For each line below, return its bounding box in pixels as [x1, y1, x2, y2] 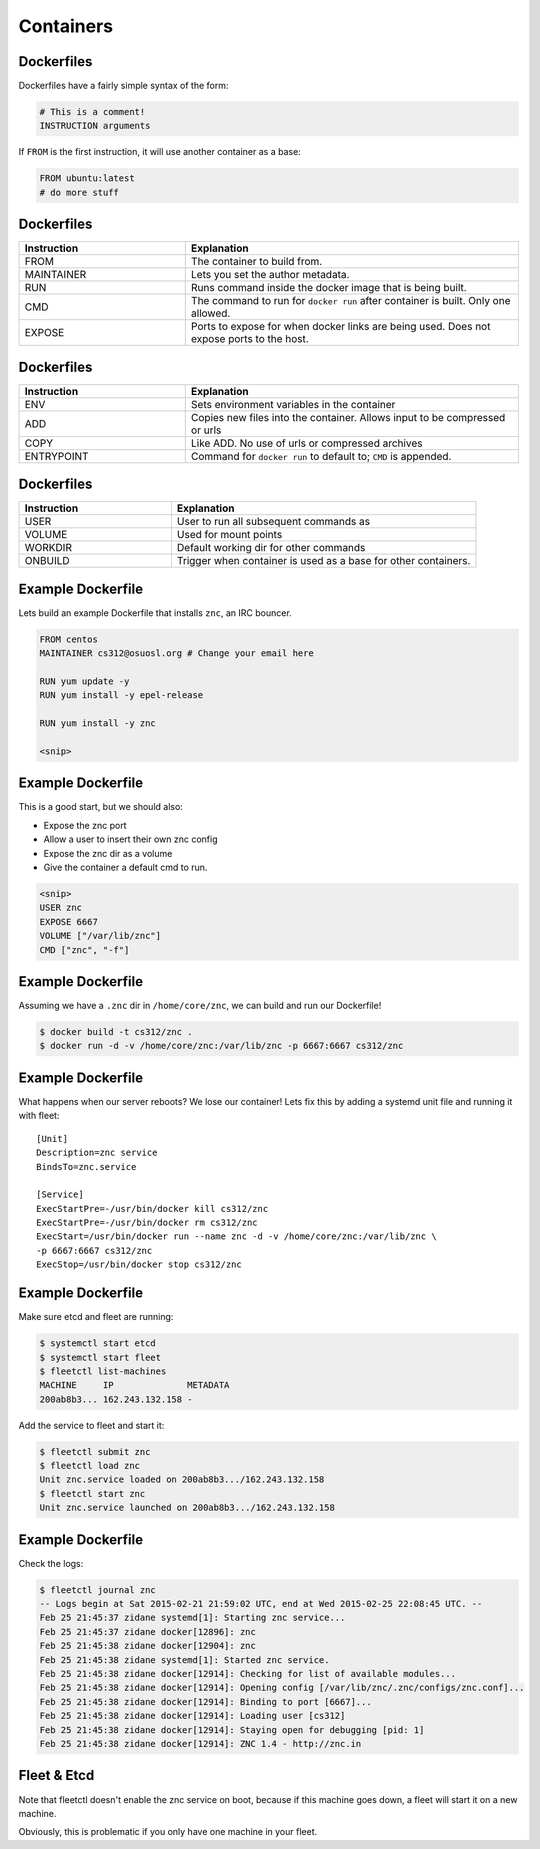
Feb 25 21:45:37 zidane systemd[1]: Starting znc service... [39, 1612, 346, 1624]
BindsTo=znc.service [36, 1161, 137, 1172]
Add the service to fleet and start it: [18, 1419, 165, 1431]
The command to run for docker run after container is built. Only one [190, 294, 511, 308]
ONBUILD [24, 554, 70, 568]
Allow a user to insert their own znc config [43, 833, 218, 845]
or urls [190, 423, 222, 437]
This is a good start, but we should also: [18, 801, 184, 813]
